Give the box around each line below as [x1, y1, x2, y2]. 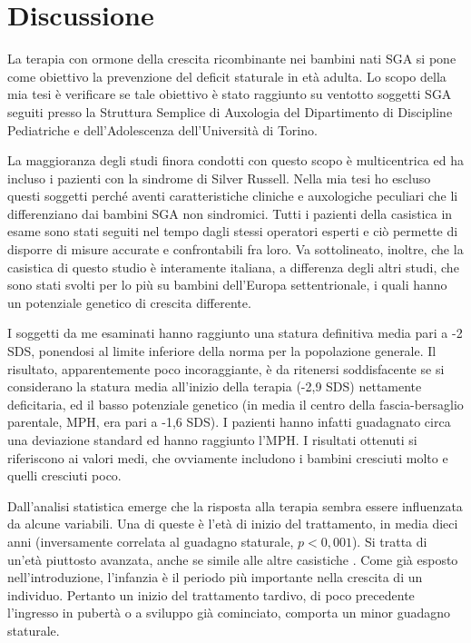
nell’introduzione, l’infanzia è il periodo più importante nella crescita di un [7, 568, 423, 587]
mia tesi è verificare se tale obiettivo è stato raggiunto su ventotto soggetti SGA [7, 84, 452, 104]
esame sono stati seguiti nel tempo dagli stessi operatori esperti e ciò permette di [7, 222, 458, 241]
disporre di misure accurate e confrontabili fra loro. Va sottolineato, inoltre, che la [7, 240, 464, 259]
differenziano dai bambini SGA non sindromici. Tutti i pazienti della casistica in [7, 203, 453, 223]
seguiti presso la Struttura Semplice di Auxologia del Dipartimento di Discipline [7, 102, 453, 121]
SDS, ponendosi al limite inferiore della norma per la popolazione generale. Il [7, 341, 437, 361]
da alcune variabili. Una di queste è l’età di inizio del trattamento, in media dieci [7, 514, 458, 533]
